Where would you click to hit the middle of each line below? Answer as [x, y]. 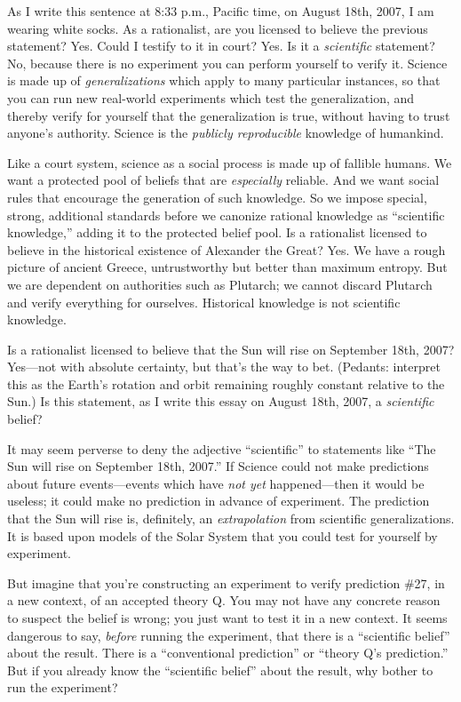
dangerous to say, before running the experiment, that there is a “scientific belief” [229, 635]
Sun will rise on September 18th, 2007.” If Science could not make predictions [218, 466]
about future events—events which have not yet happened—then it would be [216, 483]
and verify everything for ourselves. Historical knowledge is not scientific [204, 302]
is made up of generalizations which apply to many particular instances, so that [224, 80]
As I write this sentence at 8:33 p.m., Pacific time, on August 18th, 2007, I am [221, 11]
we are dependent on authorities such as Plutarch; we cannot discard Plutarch [220, 284]
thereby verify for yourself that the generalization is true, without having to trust [229, 115]
